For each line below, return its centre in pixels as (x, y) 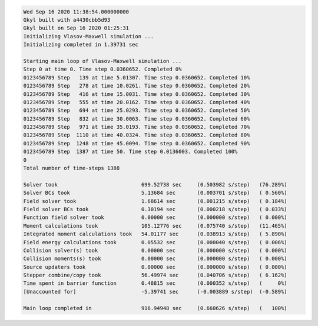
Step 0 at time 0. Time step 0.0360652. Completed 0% (102, 69)
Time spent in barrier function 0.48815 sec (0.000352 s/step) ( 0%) (155, 283)
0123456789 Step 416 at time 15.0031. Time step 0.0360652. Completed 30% (137, 94)
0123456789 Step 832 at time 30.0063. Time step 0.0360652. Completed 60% (137, 119)
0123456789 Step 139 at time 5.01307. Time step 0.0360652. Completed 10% (137, 77)
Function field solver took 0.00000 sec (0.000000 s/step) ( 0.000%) (155, 217)
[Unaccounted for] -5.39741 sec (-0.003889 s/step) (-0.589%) (155, 292)
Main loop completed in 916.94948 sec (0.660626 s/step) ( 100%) (155, 308)
